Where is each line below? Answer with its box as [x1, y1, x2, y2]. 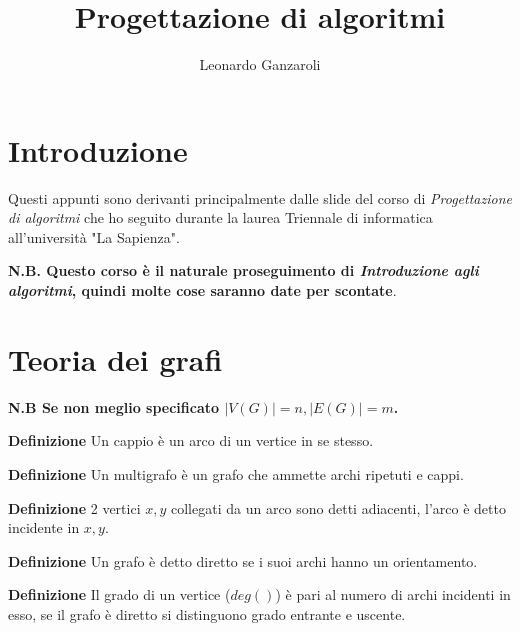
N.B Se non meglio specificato [8, 396, 220, 417]
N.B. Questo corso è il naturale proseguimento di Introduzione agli [8, 260, 479, 281]
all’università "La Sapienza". [8, 226, 180, 247]
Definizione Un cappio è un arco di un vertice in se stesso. [8, 430, 374, 451]
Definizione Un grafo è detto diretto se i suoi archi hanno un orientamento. [8, 550, 478, 571]
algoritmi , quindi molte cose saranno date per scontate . [8, 280, 397, 301]
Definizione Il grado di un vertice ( [8, 584, 231, 605]
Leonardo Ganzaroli [199, 54, 321, 75]
